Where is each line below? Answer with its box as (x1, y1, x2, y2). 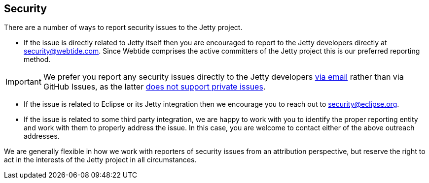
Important (5, 77, 41, 87)
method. (24, 55, 51, 64)
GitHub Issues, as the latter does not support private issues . (43, 82, 266, 92)
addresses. (24, 132, 60, 141)
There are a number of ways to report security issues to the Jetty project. (4, 23, 243, 32)
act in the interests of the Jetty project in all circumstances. (4, 155, 197, 164)
